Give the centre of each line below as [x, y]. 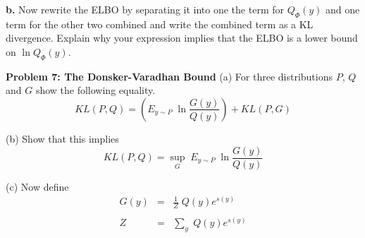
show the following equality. [95, 90]
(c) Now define [37, 186]
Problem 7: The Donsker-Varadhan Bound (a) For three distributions [169, 76]
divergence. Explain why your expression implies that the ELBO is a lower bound [182, 38]
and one [343, 9]
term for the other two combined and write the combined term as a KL [160, 24]
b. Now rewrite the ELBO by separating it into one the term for [145, 9]
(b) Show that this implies [62, 138]
